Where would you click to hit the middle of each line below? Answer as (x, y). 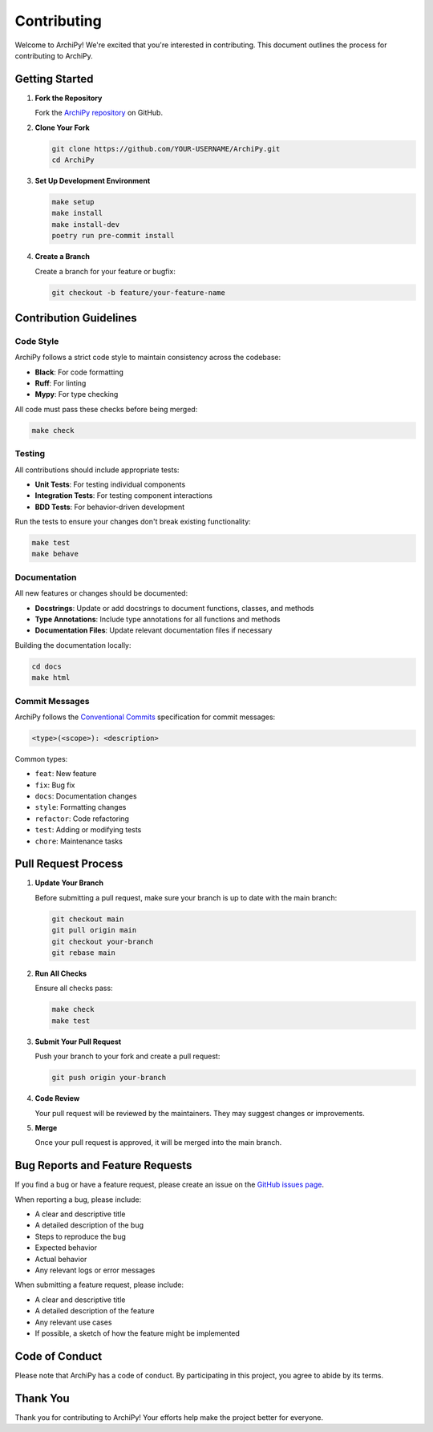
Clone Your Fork (62, 127)
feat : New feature (66, 774)
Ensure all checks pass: (74, 988)
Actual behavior (61, 1259)
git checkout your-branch (103, 941)
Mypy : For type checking (77, 394)
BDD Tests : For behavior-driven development (110, 507)
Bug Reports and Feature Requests (103, 1165)
